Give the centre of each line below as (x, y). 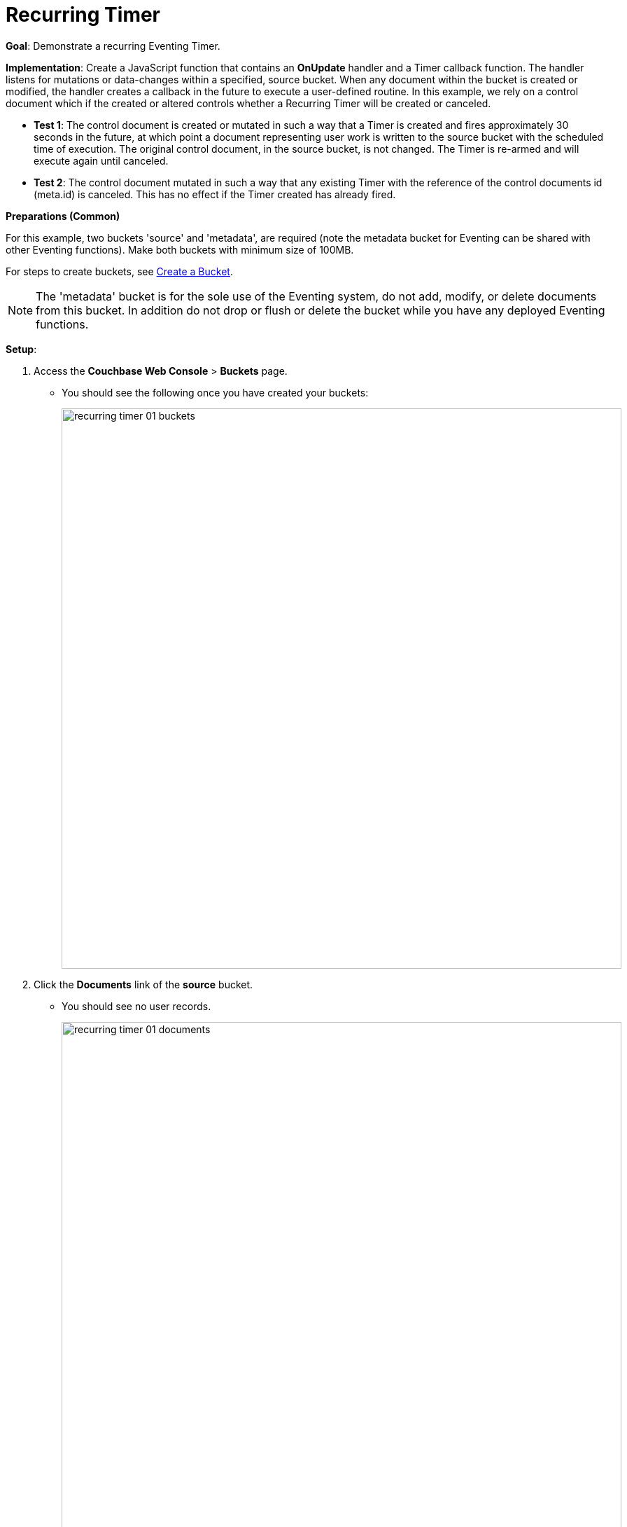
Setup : (21, 349)
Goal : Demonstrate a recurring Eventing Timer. (113, 46)
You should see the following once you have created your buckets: (215, 392)
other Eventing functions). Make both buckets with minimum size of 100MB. (180, 249)
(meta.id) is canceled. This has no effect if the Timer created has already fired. (215, 194)
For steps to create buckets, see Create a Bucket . (119, 271)
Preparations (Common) (63, 216)
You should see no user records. (136, 1006)
